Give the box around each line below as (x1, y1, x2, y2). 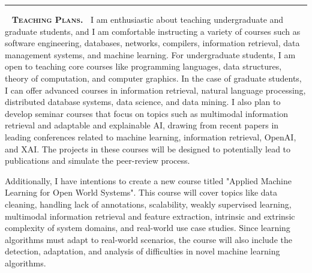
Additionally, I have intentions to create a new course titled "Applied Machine (5, 174, 292, 187)
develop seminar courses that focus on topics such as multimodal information (5, 107, 288, 119)
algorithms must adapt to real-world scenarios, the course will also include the (5, 233, 292, 245)
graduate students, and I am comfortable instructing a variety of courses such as (5, 25, 301, 37)
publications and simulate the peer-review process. (5, 154, 190, 167)
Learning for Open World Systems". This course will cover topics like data (5, 186, 278, 199)
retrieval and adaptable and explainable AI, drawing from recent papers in (5, 119, 279, 131)
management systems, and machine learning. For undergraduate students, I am (5, 48, 296, 61)
